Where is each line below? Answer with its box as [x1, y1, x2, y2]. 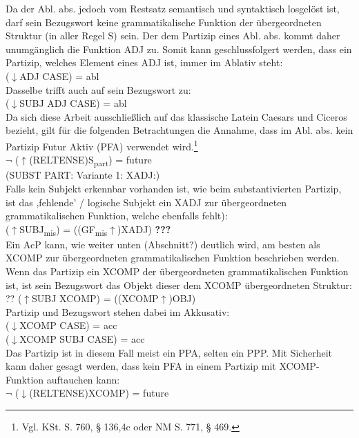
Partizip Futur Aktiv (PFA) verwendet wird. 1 [6, 137, 198, 153]
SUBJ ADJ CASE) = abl [19, 96, 127, 110]
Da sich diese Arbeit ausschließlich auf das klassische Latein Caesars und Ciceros [6, 109, 347, 123]
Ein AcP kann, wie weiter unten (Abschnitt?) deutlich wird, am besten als [6, 237, 320, 251]
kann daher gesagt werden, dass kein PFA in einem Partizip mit [6, 359, 276, 373]
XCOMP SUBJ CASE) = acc [19, 331, 145, 346]
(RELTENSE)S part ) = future [29, 152, 152, 168]
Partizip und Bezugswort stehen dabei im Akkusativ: [6, 304, 230, 319]
